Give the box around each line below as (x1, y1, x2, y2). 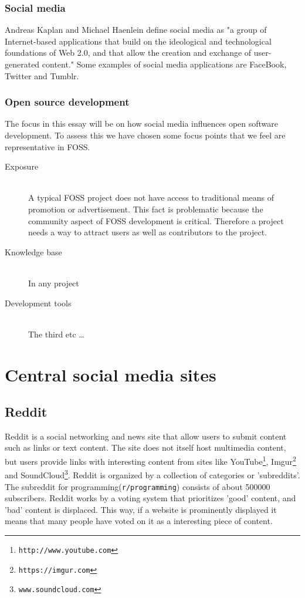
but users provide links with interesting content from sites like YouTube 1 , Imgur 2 (5, 454, 296, 467)
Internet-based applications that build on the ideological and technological (5, 35, 272, 47)
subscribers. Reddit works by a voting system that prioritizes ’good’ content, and (5, 492, 296, 504)
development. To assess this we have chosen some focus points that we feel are (5, 129, 286, 141)
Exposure (5, 160, 39, 173)
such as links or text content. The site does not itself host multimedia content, (5, 441, 286, 454)
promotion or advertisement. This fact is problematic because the (28, 202, 263, 215)
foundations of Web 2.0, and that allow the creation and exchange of (5, 46, 252, 59)
